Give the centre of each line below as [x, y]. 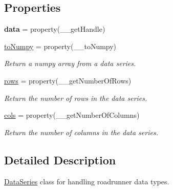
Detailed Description [60, 160]
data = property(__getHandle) [55, 29]
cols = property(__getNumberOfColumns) [72, 115]
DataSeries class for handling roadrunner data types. [87, 181]
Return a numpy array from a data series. [70, 63]
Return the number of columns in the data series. [81, 132]
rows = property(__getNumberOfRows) [68, 80]
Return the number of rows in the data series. [76, 98]
